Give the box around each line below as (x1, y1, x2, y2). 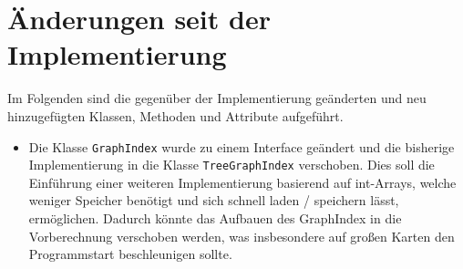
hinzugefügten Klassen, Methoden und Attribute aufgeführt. (7, 106, 344, 125)
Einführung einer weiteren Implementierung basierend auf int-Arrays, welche (28, 172, 457, 191)
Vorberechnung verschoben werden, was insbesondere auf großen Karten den (28, 226, 455, 245)
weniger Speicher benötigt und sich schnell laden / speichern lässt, (28, 191, 399, 210)
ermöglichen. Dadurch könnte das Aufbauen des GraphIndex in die (28, 209, 402, 227)
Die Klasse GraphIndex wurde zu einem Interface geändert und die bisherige (28, 137, 455, 156)
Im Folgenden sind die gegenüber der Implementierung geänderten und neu (7, 88, 427, 108)
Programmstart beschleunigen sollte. (28, 244, 232, 264)
